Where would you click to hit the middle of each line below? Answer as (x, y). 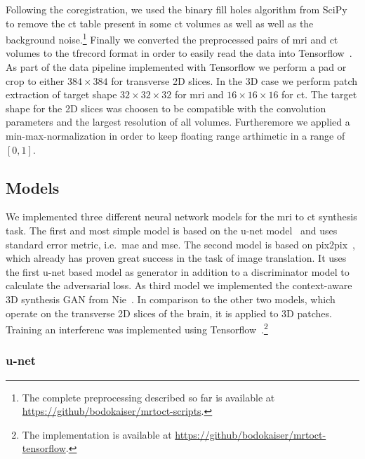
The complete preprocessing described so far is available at (148, 397)
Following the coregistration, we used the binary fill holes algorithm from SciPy (177, 9)
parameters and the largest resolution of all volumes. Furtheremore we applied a (178, 122)
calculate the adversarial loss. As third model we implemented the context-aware (179, 285)
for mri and (199, 94)
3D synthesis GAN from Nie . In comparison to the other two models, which (171, 299)
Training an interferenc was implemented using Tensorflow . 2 (137, 328)
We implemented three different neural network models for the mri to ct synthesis (181, 217)
